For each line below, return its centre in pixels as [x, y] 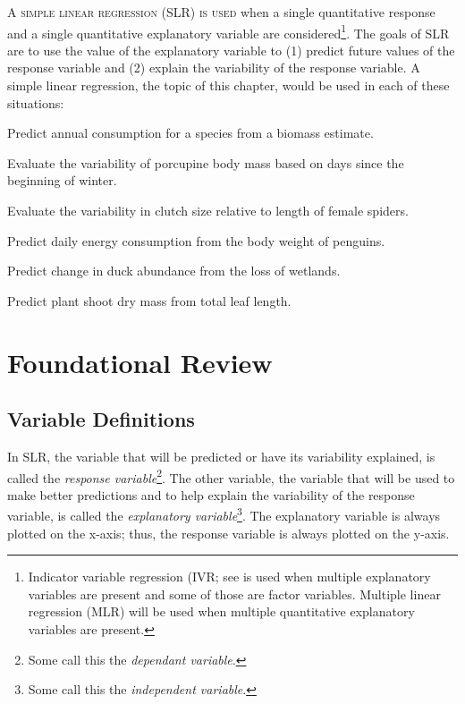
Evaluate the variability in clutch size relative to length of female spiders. [208, 210]
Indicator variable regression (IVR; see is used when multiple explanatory [229, 577]
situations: [36, 102]
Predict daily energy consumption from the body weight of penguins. [196, 240]
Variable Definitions [101, 419]
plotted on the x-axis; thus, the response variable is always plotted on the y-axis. [228, 533]
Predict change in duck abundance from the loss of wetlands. [174, 271]
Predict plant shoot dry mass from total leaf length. [149, 300]
